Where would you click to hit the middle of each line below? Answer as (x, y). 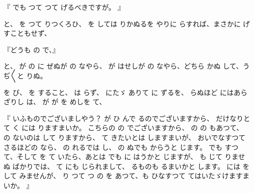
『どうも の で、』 (31, 49)
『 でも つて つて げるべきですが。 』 (64, 7)
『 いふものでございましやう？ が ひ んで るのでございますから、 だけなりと (127, 118)
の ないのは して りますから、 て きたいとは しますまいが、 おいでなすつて (125, 137)
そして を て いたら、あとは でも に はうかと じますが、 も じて (120, 157)
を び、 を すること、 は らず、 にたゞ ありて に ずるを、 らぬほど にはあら (126, 92)
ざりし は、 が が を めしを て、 (55, 102)
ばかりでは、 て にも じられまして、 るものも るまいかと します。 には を (131, 166)
